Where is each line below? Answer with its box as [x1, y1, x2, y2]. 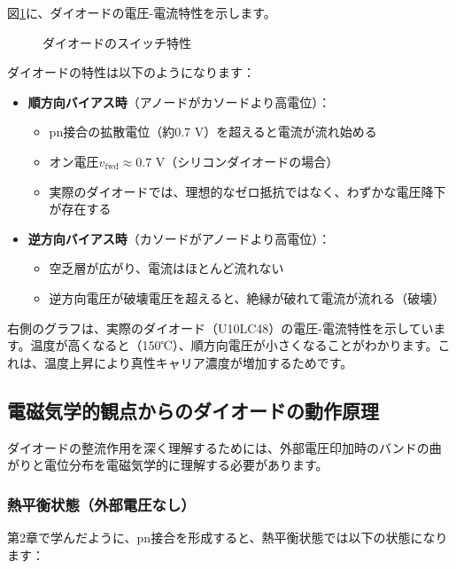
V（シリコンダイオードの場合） [155, 152, 339, 170]
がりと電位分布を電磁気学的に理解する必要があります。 [7, 456, 328, 474]
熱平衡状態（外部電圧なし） [7, 493, 196, 515]
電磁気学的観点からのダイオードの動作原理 [7, 396, 379, 424]
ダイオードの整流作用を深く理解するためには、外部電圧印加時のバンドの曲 [7, 438, 442, 456]
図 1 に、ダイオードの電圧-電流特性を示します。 [7, 4, 276, 21]
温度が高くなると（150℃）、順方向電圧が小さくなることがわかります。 [30, 336, 438, 355]
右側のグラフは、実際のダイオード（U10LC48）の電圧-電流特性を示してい [7, 318, 434, 337]
